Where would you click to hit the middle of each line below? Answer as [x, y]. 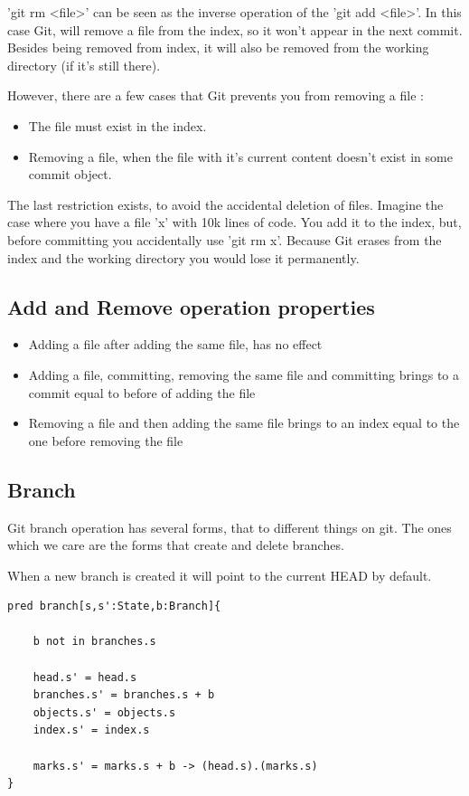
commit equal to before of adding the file [142, 392]
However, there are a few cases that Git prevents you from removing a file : [216, 95]
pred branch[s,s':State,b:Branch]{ [114, 606]
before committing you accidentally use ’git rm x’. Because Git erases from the [225, 239]
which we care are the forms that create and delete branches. [176, 545]
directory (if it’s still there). [84, 65]
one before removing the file [106, 440]
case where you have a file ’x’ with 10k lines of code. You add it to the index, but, [234, 222]
